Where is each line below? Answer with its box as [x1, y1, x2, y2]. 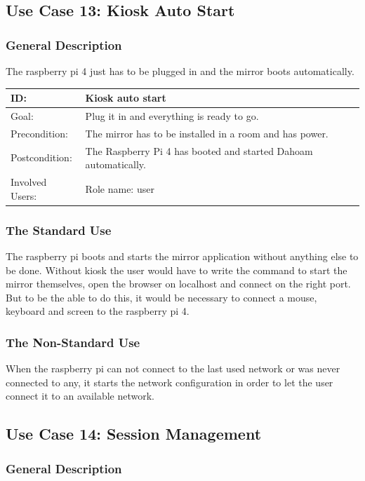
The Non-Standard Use [6, 333, 140, 351]
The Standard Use [6, 221, 112, 238]
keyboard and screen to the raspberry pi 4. [6, 304, 190, 318]
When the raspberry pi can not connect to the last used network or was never [6, 361, 340, 376]
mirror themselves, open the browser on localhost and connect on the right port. [6, 276, 351, 291]
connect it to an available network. [6, 388, 154, 403]
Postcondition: [11, 150, 72, 165]
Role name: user [85, 181, 154, 196]
